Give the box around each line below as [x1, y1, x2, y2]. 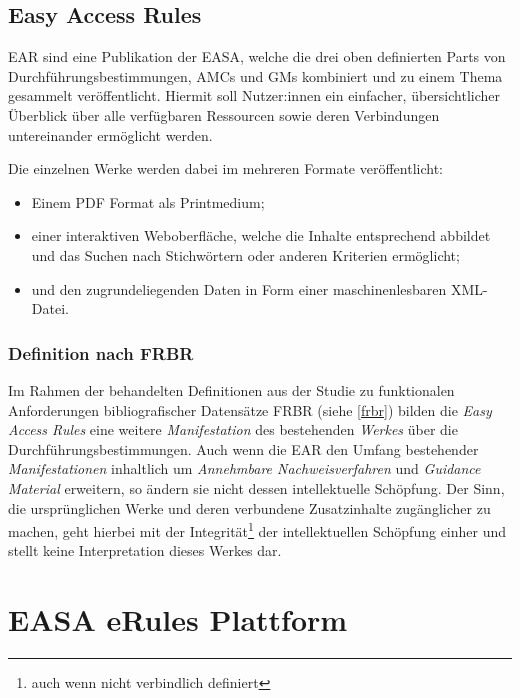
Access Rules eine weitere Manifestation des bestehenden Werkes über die [8, 419, 458, 440]
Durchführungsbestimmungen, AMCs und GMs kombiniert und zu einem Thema [8, 65, 503, 86]
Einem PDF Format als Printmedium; [31, 191, 265, 212]
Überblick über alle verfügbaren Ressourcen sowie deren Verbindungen [8, 104, 440, 125]
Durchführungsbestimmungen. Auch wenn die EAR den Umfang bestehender [8, 438, 479, 459]
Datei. [31, 298, 69, 319]
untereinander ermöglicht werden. [8, 124, 213, 145]
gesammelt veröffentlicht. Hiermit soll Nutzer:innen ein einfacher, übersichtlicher [8, 85, 500, 106]
